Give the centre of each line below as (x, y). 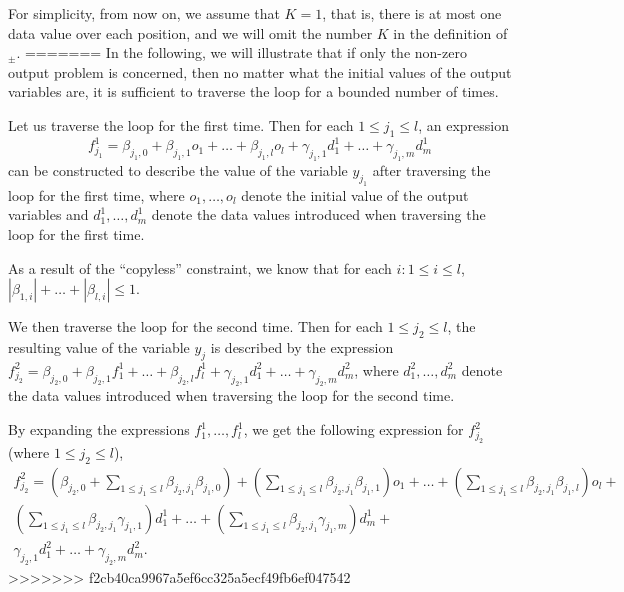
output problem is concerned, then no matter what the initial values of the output (260, 71)
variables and (48, 214)
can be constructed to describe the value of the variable (178, 170)
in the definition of (450, 32)
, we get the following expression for (353, 429)
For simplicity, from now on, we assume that (144, 13)
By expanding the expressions (99, 429)
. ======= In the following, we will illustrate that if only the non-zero (241, 52)
